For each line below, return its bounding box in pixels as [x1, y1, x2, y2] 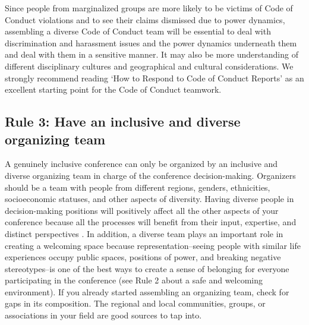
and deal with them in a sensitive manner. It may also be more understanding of [5, 48, 298, 61]
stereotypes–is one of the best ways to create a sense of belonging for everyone [5, 262, 289, 274]
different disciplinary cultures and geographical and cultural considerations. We [5, 59, 294, 72]
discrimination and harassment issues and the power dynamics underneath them [5, 36, 297, 49]
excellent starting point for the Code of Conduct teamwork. [5, 83, 222, 96]
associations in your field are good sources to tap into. [5, 309, 202, 321]
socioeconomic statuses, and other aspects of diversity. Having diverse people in [5, 193, 294, 205]
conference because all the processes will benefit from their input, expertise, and [5, 216, 297, 228]
